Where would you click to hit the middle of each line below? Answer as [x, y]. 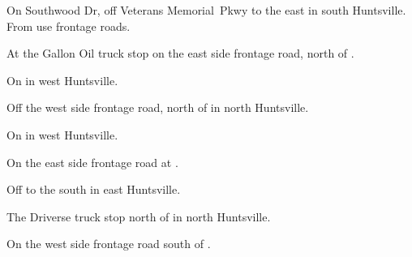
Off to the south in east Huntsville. [94, 189]
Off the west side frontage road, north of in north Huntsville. [158, 107]
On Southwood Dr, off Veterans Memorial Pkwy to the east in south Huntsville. [206, 10]
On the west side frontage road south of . [109, 244]
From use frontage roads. [69, 26]
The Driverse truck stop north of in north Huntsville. [139, 216]
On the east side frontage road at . [92, 162]
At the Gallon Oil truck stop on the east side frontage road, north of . [180, 53]
